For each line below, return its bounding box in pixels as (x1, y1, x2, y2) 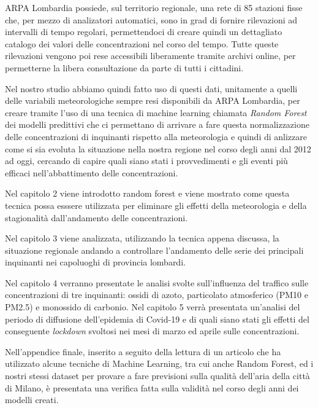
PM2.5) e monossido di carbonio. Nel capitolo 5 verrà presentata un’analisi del (5, 300, 300, 313)
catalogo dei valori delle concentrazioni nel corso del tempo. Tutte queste (5, 37, 279, 50)
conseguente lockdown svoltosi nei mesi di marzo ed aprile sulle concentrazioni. (5, 324, 300, 337)
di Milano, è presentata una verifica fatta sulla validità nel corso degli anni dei (5, 381, 299, 394)
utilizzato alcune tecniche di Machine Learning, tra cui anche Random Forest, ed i (5, 357, 314, 370)
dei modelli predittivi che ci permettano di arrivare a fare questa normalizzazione (5, 118, 309, 131)
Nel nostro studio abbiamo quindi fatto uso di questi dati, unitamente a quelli (5, 82, 298, 95)
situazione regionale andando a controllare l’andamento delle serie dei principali (5, 243, 304, 256)
